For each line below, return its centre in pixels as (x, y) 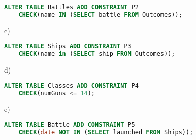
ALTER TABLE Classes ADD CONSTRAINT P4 (71, 85)
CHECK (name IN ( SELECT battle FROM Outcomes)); (100, 14)
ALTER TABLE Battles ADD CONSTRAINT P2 (71, 7)
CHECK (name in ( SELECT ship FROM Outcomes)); (97, 54)
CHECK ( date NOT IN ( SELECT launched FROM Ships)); (106, 132)
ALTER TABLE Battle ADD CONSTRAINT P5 (70, 125)
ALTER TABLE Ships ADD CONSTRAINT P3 (68, 46)
